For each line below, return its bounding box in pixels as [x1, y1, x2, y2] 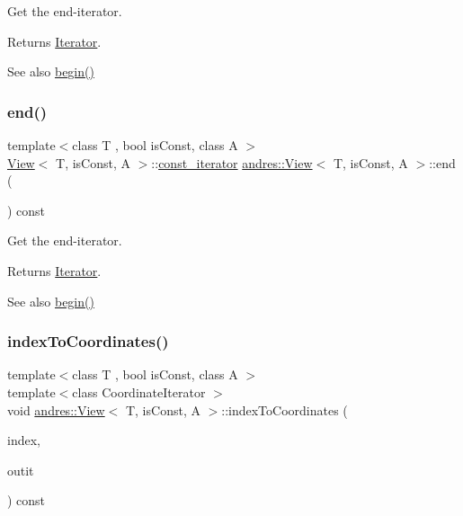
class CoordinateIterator [72, 382, 206, 401]
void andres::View [7, 400, 105, 419]
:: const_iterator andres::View [151, 153, 313, 172]
